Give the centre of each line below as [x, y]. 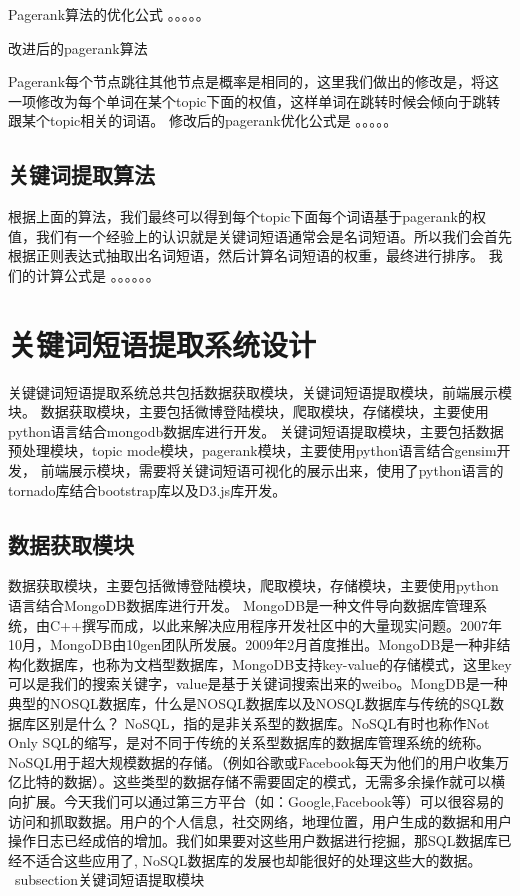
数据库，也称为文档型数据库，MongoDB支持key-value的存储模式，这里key [273, 663]
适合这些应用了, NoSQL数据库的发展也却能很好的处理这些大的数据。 [258, 859]
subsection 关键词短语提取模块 [109, 879]
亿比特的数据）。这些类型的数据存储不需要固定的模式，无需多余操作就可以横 [256, 781]
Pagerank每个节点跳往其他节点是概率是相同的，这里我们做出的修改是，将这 [254, 81]
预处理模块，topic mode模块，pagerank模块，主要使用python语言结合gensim [252, 450]
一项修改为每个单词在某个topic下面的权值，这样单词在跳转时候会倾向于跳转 [254, 100]
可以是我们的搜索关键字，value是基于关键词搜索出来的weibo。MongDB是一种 [258, 683]
